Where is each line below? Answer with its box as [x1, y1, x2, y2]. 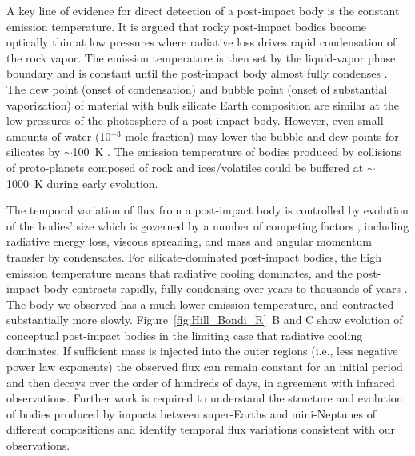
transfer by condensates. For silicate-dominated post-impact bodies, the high [6, 248, 382, 265]
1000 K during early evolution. [6, 174, 158, 191]
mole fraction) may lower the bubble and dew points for [125, 127, 399, 144]
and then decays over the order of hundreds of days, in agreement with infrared [6, 374, 395, 390]
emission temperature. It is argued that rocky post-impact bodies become [6, 18, 367, 34]
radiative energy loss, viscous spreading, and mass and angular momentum [6, 233, 372, 250]
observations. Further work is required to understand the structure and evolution [6, 390, 403, 406]
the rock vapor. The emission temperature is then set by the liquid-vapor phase [6, 49, 396, 66]
